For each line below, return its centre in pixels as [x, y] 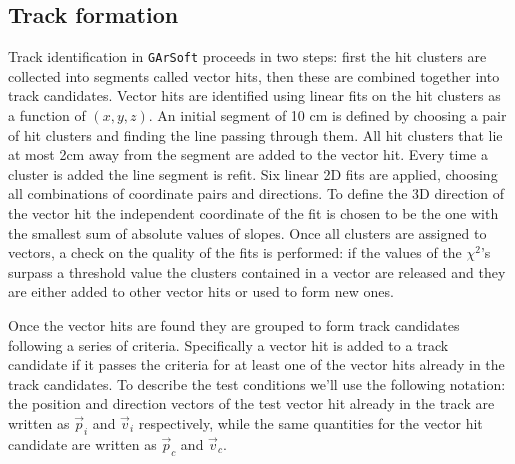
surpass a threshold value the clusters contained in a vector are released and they [257, 271]
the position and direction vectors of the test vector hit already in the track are [251, 403]
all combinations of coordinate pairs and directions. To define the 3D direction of [256, 193]
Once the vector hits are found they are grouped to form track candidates [234, 324]
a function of [47, 115]
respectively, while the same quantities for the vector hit [310, 422]
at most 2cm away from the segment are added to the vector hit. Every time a [248, 154]
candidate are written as [82, 443]
